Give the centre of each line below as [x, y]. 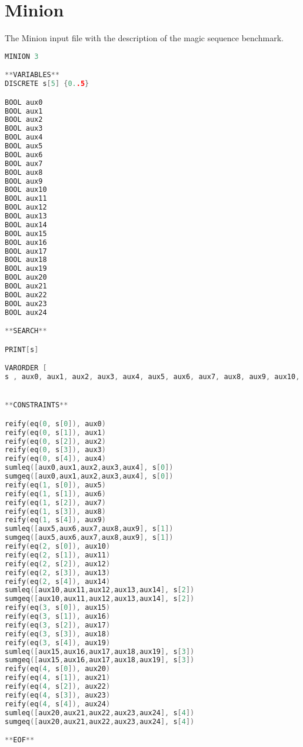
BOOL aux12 [26, 207]
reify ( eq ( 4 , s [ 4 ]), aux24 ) [58, 704]
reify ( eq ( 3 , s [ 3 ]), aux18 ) [58, 634]
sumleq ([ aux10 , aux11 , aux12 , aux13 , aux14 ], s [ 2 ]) [100, 590]
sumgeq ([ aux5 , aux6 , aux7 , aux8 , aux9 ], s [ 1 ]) [89, 538]
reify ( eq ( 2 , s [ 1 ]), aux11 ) [58, 555]
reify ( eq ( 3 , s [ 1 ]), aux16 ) [58, 617]
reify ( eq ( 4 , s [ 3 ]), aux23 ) [58, 695]
